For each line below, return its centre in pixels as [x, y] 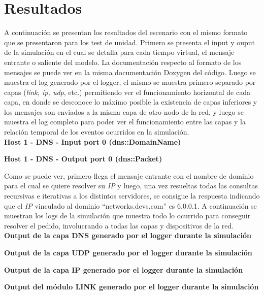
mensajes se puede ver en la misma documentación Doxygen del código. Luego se [130, 72]
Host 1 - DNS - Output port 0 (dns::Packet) [83, 159]
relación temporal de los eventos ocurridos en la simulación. [97, 132]
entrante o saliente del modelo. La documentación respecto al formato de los [123, 62]
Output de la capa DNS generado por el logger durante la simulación [128, 235]
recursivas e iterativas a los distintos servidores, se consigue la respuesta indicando [132, 196]
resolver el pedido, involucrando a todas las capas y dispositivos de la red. [119, 225]
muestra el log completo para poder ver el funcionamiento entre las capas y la [125, 122]
